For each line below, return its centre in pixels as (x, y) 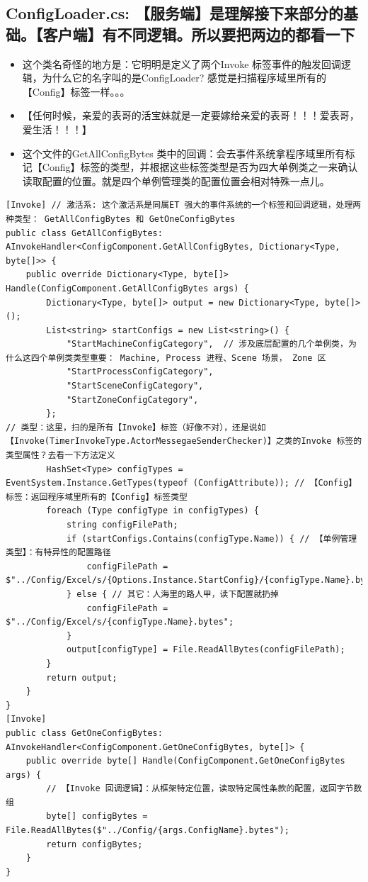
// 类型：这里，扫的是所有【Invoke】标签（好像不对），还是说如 (136, 427)
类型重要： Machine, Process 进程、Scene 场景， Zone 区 (200, 358)
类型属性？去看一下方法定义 (61, 456)
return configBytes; (94, 844)
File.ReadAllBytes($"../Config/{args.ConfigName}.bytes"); (148, 831)
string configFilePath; (122, 525)
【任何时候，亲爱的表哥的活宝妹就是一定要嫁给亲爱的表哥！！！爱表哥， (191, 115)
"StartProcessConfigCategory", (140, 372)
